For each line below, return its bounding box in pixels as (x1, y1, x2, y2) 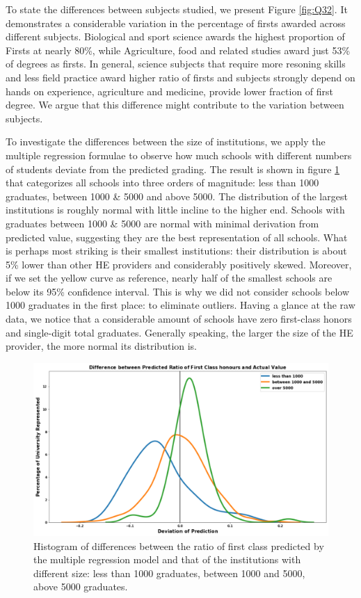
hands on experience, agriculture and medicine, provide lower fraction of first (6, 83, 334, 98)
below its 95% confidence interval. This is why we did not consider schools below (6, 284, 349, 298)
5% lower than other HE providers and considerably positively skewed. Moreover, (6, 257, 352, 271)
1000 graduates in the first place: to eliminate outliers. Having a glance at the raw (6, 298, 355, 312)
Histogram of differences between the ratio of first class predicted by (33, 538, 324, 553)
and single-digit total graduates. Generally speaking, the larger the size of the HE (6, 325, 353, 339)
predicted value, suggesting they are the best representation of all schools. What (6, 229, 348, 244)
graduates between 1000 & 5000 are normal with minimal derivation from (6, 216, 319, 230)
